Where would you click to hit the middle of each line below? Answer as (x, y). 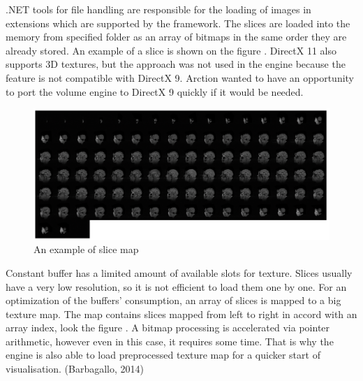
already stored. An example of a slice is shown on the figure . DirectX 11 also (171, 50)
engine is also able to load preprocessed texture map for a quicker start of (163, 355)
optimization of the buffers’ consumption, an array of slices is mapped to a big (173, 300)
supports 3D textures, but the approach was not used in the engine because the (176, 64)
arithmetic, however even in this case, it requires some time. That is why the (170, 341)
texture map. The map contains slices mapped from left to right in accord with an (181, 314)
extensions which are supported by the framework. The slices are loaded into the (178, 23)
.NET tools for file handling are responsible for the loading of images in (158, 9)
